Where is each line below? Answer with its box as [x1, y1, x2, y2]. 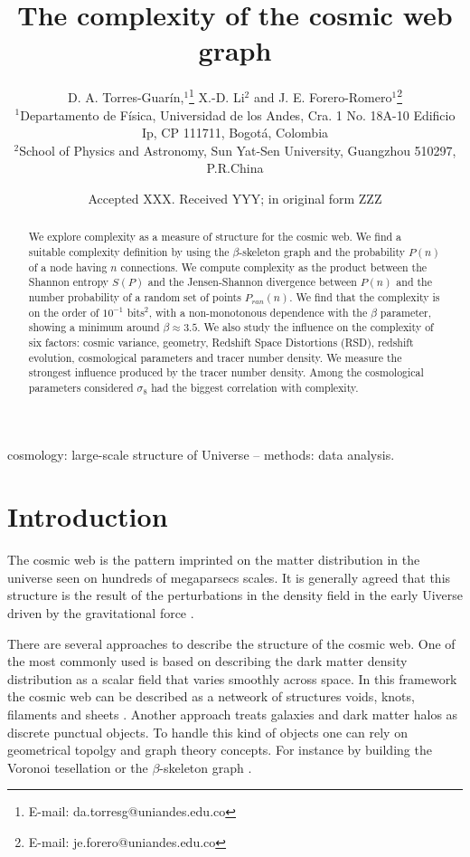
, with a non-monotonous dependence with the [148, 304, 368, 319]
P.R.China [206, 158, 264, 177]
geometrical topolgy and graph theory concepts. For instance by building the [7, 740, 432, 759]
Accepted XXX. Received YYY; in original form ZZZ [88, 188, 382, 207]
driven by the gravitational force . [7, 604, 194, 623]
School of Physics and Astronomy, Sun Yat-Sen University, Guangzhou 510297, [19, 140, 456, 159]
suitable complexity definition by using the [28, 243, 230, 259]
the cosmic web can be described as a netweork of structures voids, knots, [7, 687, 415, 706]
